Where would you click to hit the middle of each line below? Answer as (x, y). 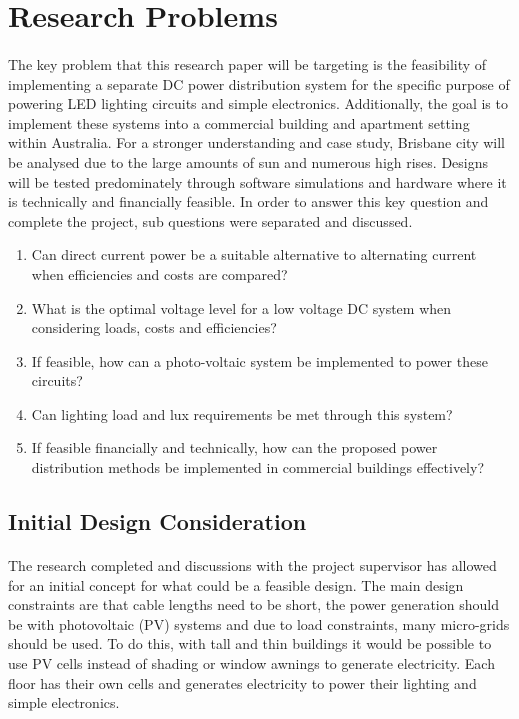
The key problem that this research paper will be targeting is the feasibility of (247, 63)
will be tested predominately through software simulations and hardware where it (257, 181)
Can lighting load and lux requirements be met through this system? (242, 413)
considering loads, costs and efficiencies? (154, 327)
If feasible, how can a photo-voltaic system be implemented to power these (259, 360)
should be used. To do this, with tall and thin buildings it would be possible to (250, 643)
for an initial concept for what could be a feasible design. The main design (236, 584)
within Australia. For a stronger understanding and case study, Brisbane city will (256, 142)
